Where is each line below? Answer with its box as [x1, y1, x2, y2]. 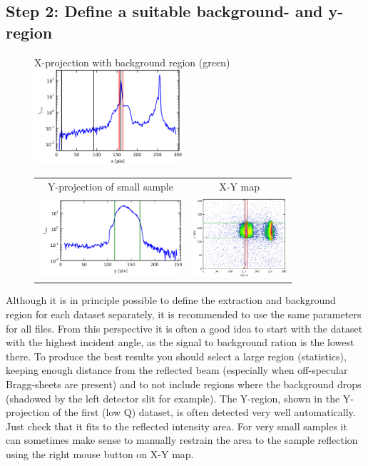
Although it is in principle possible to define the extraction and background [6, 293, 336, 308]
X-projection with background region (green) [34, 54, 230, 69]
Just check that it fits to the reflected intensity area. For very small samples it [6, 418, 347, 433]
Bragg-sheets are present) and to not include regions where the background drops [6, 377, 362, 392]
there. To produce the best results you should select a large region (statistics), [6, 348, 347, 363]
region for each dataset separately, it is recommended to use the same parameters [6, 307, 362, 322]
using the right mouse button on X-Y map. [6, 447, 194, 462]
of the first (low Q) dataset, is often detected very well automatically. [53, 405, 356, 420]
